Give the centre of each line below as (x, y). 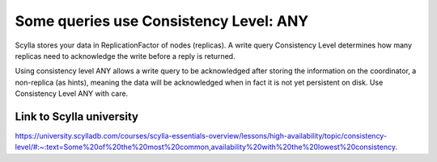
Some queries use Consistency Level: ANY (162, 21)
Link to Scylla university (77, 116)
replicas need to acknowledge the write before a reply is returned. (125, 56)
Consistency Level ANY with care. (72, 93)
